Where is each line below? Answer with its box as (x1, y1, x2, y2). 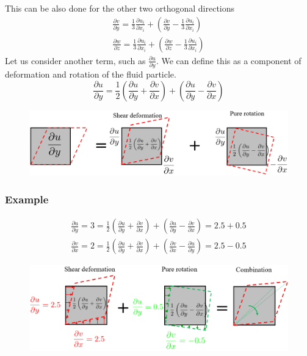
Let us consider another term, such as (5, 54, 146, 67)
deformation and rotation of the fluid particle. (5, 67, 176, 80)
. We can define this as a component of (156, 54, 302, 67)
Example (5, 191, 49, 206)
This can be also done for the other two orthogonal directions (5, 2, 235, 14)
